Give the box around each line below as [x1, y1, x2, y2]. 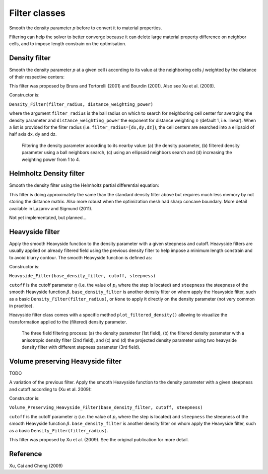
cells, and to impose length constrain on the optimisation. [9, 41, 127, 47]
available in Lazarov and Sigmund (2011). [9, 205, 93, 211]
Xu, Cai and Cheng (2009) [9, 463, 63, 469]
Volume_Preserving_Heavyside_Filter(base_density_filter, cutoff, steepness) [9, 405, 203, 410]
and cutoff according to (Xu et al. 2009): [9, 386, 92, 392]
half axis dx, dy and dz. [9, 131, 57, 137]
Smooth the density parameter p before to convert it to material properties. [9, 25, 162, 31]
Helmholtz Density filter [9, 169, 85, 178]
